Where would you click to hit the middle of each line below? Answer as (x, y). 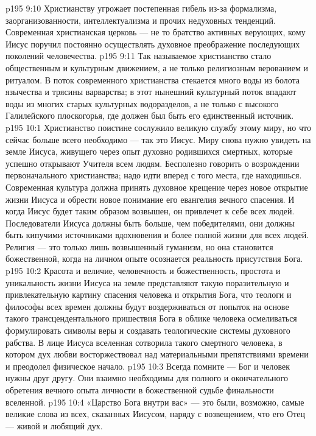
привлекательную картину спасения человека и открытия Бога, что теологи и (149, 294)
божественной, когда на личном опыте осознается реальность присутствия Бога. (154, 258)
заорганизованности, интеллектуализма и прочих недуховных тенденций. (141, 20)
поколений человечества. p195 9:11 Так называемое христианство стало (139, 56)
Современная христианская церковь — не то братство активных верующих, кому (156, 32)
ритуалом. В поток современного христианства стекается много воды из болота (153, 79)
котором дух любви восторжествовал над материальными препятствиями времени (157, 354)
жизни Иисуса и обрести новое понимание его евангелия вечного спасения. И (150, 199)
